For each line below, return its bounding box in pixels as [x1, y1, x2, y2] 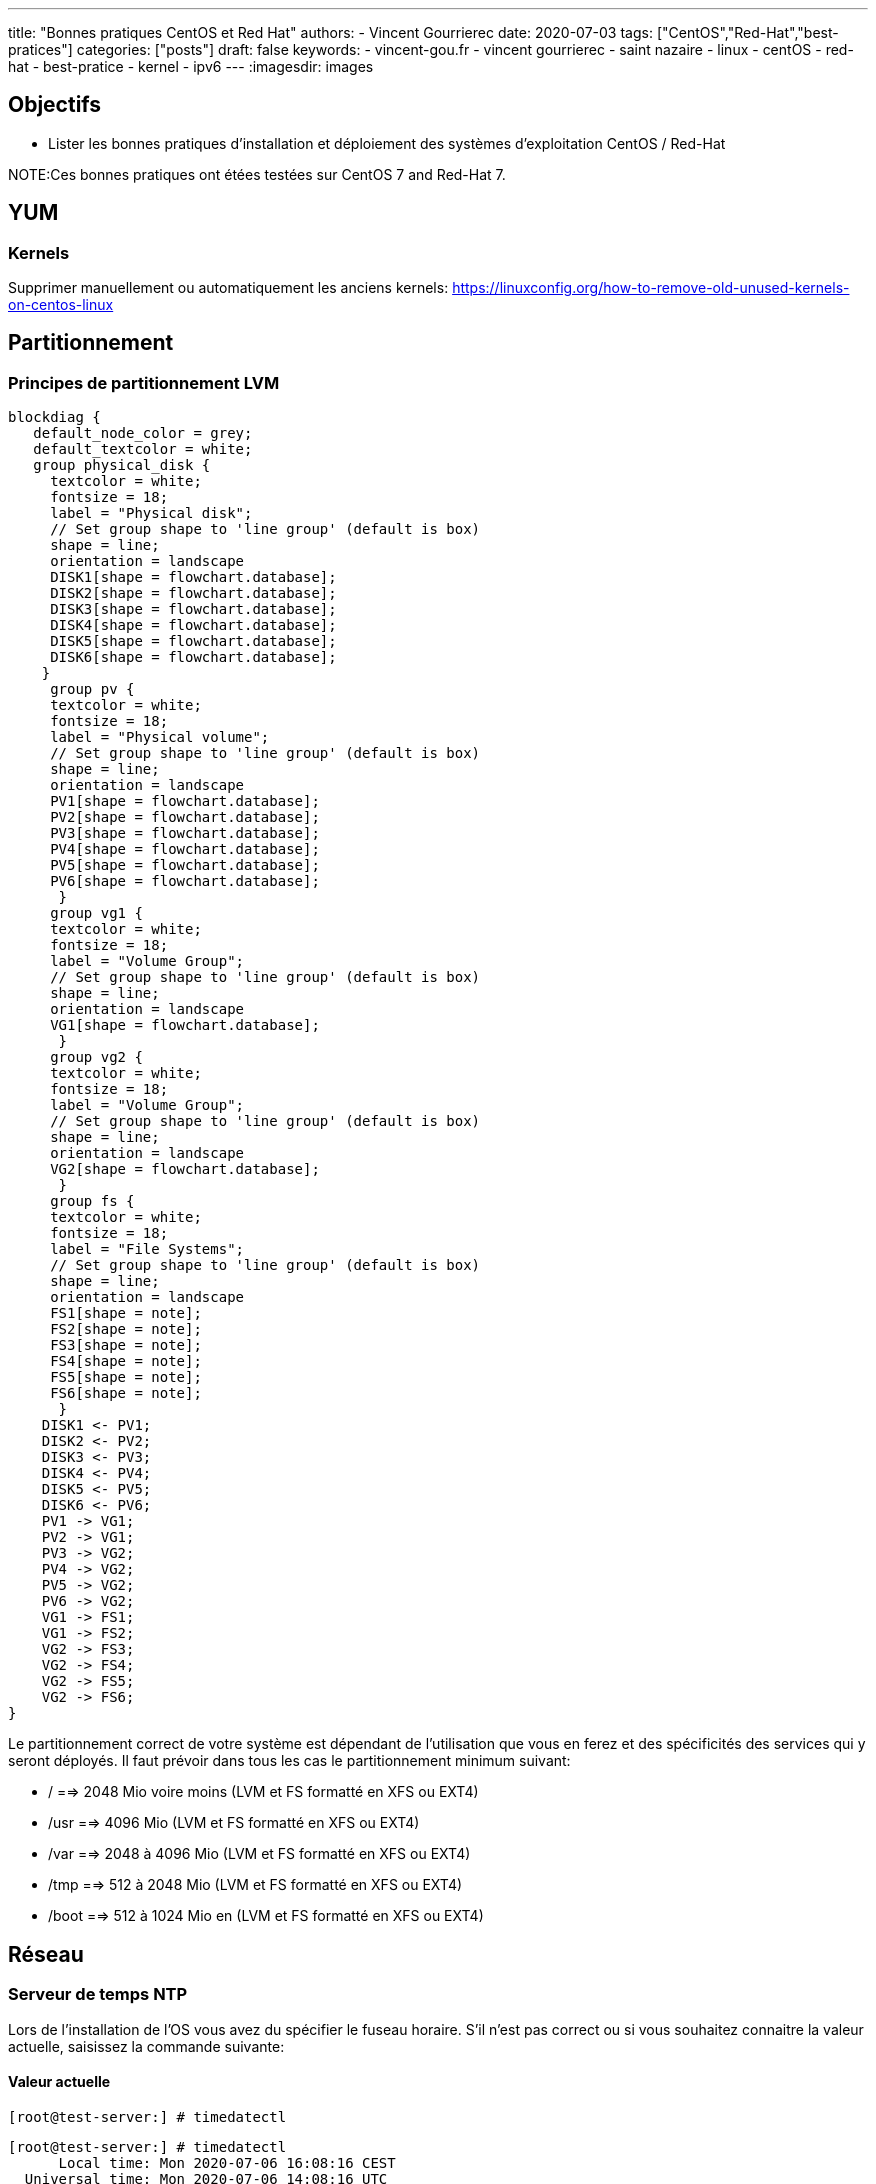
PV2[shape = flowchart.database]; [50, 809, 320, 826]
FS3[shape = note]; [50, 1337, 202, 1354]
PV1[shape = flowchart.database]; [50, 793, 320, 810]
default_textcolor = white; [33, 441, 253, 458]
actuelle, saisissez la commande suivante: [8, 2037, 285, 2055]
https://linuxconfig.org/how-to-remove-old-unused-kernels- [452, 279, 850, 297]
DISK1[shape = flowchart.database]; [50, 569, 337, 586]
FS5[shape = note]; [50, 1369, 202, 1386]
